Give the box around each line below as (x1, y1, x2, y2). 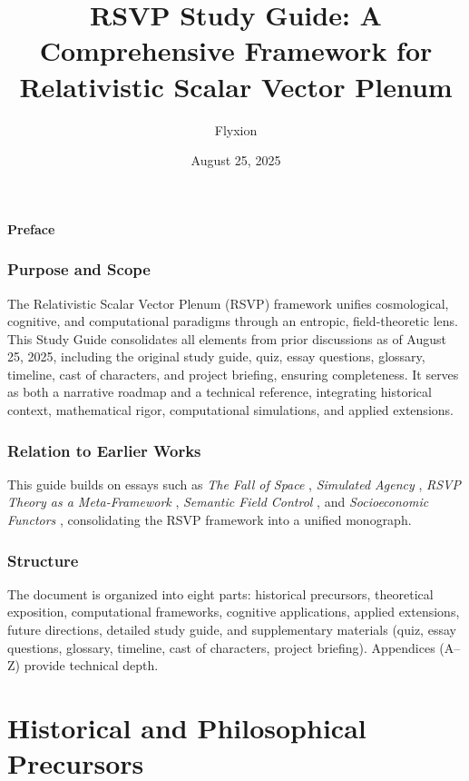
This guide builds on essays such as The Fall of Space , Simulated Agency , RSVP (7, 474, 461, 493)
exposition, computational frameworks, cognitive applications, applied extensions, (7, 602, 460, 621)
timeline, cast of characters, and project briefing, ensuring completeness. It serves (7, 364, 459, 383)
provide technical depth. (24, 656, 159, 675)
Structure (7, 549, 79, 571)
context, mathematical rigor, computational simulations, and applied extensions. (7, 400, 454, 420)
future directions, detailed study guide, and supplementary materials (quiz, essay (7, 620, 456, 639)
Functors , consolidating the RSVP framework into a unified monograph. (7, 510, 412, 529)
